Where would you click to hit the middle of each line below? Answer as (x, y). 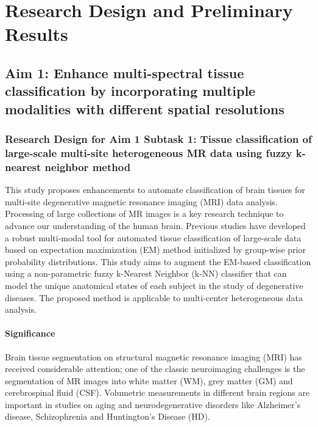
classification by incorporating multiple (130, 91)
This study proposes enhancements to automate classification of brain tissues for (155, 190)
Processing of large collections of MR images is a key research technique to (144, 213)
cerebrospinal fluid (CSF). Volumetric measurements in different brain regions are (157, 392)
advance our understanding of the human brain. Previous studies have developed (155, 225)
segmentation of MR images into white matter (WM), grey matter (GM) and (149, 380)
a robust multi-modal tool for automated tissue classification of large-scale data (153, 237)
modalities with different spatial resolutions (145, 108)
